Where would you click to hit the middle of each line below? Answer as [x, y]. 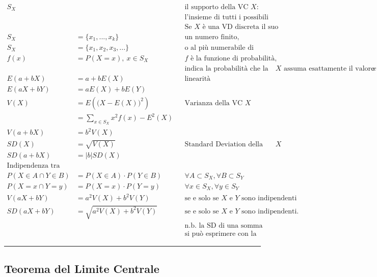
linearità [198, 79]
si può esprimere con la [221, 234]
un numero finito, [212, 37]
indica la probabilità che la [226, 68]
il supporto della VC [217, 7]
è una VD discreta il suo [240, 27]
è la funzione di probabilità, [234, 58]
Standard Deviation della [224, 144]
